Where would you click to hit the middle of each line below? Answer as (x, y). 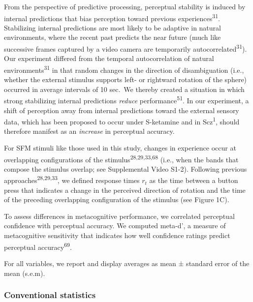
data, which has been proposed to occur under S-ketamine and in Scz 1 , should (122, 121)
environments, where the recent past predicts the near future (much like (112, 37)
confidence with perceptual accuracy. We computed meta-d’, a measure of (115, 226)
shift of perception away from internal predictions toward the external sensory (122, 110)
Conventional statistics (50, 295)
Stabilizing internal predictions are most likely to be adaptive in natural (112, 27)
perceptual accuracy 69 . (38, 246)
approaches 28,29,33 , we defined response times (72, 180)
